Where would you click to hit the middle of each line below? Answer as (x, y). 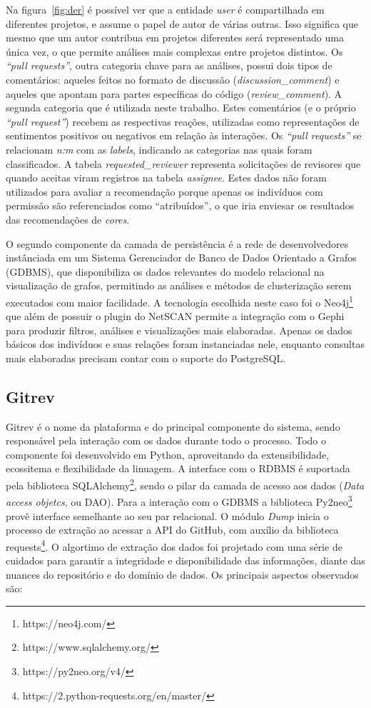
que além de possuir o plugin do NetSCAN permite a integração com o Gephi (175, 316)
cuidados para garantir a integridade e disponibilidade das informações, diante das (185, 560)
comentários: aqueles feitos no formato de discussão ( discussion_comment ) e (173, 79)
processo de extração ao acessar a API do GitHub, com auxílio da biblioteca (172, 530)
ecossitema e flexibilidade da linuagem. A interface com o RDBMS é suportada (178, 468)
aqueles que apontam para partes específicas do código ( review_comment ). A (174, 93)
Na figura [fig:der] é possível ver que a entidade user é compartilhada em (165, 9)
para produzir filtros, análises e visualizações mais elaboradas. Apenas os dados (179, 330)
